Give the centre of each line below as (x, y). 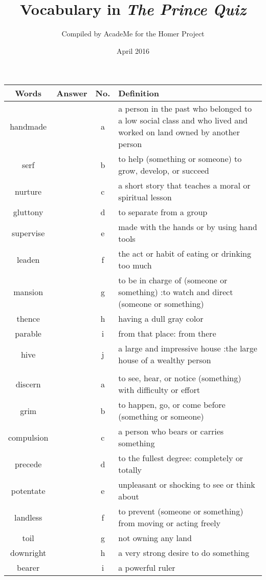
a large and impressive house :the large (188, 348)
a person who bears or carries (171, 431)
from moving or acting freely (169, 523)
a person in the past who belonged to (185, 109)
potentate (28, 490)
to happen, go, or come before (172, 405)
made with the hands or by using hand (188, 227)
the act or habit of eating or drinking (185, 254)
